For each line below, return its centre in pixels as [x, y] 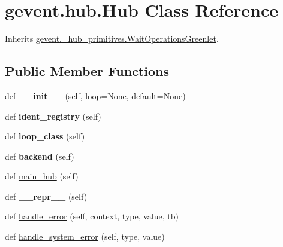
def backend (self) [40, 156]
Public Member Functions [87, 71]
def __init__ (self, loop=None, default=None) [95, 95]
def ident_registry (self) [53, 116]
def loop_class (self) [45, 136]
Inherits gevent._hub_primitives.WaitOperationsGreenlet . [112, 39]
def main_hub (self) [42, 176]
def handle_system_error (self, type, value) [85, 237]
